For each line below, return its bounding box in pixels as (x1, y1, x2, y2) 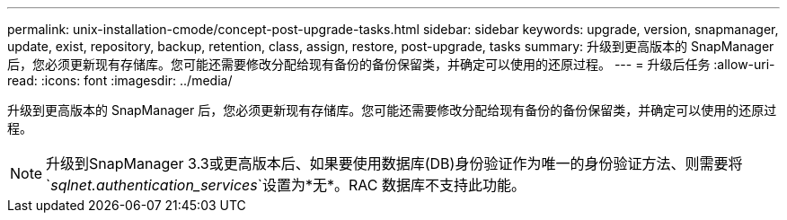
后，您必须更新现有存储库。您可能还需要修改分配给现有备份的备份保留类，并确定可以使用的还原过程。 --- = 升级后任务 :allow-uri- (7, 57, 775, 72)
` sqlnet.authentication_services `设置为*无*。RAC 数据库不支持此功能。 (46, 176, 526, 194)
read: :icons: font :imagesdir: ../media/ (7, 73, 233, 88)
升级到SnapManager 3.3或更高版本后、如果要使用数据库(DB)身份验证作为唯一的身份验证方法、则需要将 (46, 154, 743, 172)
